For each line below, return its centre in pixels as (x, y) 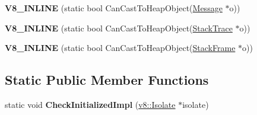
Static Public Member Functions (107, 80)
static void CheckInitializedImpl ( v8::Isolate (90, 104)
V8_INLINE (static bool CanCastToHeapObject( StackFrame (120, 48)
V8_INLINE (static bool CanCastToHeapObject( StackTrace (119, 28)
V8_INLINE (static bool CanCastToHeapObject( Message (114, 8)
